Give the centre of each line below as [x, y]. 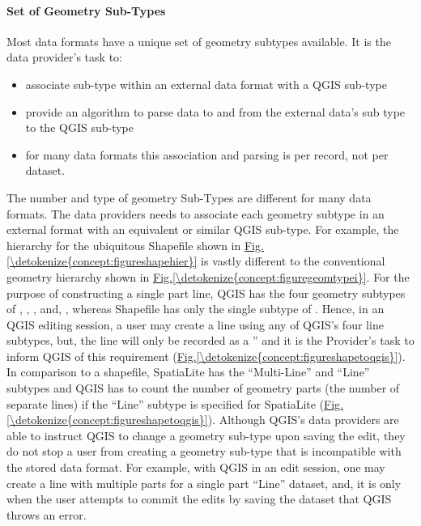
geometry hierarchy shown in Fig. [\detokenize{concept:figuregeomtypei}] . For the [208, 276]
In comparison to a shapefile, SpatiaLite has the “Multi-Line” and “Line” [188, 372]
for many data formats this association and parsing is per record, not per [207, 154]
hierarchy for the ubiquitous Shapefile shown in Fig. [135, 245]
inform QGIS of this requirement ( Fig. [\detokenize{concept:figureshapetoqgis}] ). [206, 356]
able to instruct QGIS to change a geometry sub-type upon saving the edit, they [206, 435]
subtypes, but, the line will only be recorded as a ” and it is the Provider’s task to [210, 340]
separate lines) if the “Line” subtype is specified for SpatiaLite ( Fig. [175, 403]
